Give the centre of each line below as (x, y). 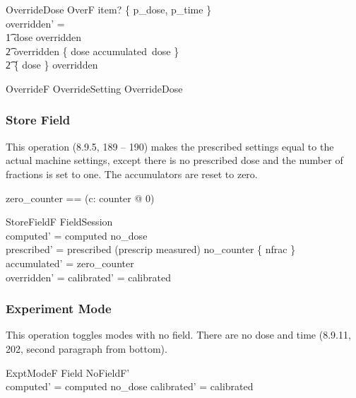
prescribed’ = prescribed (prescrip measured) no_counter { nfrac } (151, 249)
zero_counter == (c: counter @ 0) (80, 198)
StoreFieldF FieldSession (59, 222)
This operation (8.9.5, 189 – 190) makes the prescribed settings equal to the (170, 146)
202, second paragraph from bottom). (87, 348)
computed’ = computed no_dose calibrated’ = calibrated (130, 386)
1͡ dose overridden (44, 37)
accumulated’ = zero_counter (70, 263)
